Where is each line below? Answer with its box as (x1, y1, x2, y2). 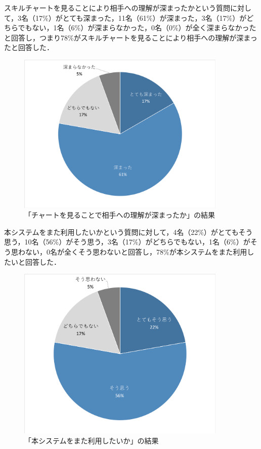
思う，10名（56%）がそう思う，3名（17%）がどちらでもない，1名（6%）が (4, 236, 250, 247)
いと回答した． (11, 256, 61, 267)
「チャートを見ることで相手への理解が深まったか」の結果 (24, 210, 215, 220)
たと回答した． (4, 42, 54, 53)
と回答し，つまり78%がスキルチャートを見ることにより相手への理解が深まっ (4, 32, 257, 43)
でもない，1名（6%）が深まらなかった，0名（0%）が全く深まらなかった (18, 22, 256, 33)
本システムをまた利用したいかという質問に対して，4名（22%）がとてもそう (4, 226, 253, 237)
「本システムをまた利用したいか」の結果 (24, 435, 159, 445)
